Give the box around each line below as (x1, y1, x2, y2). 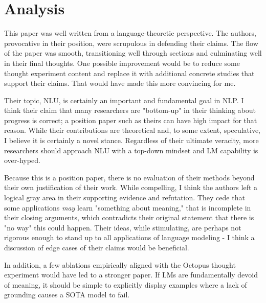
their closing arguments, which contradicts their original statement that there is (4, 212, 254, 223)
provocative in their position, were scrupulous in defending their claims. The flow (4, 37, 258, 48)
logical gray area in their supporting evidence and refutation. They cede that (4, 192, 245, 203)
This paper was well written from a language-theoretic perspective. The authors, (4, 28, 256, 38)
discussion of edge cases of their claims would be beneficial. (4, 242, 189, 252)
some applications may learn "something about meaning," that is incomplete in (4, 202, 251, 213)
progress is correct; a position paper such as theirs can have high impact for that (4, 114, 257, 125)
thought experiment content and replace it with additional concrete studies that (4, 67, 255, 78)
